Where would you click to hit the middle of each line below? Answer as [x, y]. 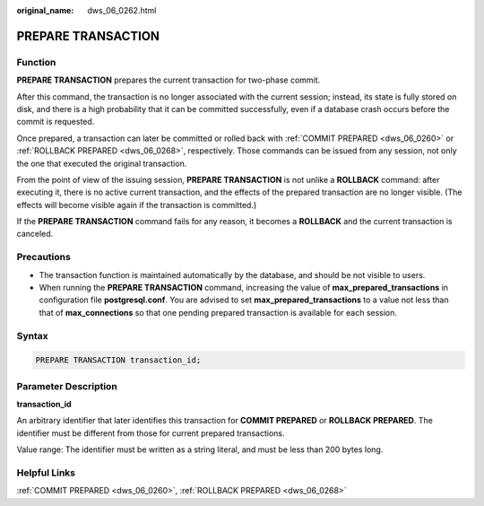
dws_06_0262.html [122, 10]
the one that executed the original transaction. [102, 163]
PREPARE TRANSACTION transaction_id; [118, 360]
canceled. [35, 234]
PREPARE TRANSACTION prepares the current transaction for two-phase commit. [169, 80]
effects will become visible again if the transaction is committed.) [137, 205]
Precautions [43, 257]
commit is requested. [56, 122]
